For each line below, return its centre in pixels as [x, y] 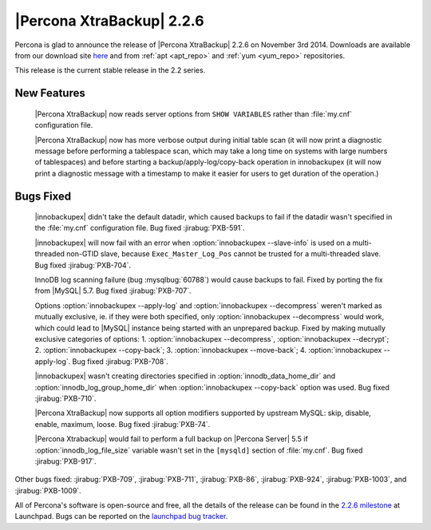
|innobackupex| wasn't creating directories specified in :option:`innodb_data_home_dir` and [185, 376]
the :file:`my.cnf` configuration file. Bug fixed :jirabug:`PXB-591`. [140, 228]
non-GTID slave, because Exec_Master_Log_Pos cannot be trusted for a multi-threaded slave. [224, 254]
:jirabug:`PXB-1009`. [48, 490]
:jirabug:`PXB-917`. [65, 461]
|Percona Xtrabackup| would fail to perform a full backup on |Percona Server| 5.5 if [172, 439]
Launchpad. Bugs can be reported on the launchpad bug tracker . [121, 516]
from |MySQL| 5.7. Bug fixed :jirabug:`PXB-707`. [113, 291]
